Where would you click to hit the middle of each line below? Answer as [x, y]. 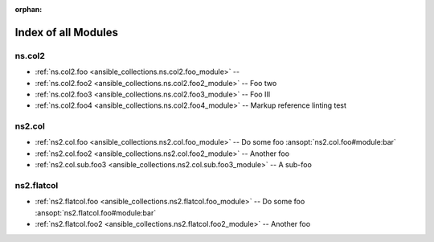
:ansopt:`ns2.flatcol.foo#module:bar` [96, 212]
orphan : [29, 9]
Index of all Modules [66, 32]
